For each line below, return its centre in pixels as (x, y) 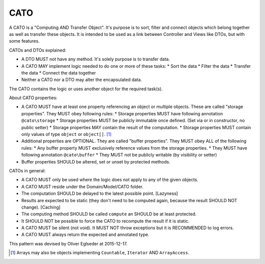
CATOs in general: (27, 171)
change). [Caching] (41, 207)
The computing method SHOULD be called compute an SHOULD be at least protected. (109, 214)
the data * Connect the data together (59, 73)
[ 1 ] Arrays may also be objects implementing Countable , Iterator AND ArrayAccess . (100, 253)
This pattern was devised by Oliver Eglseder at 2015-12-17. (68, 243)
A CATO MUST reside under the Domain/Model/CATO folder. (82, 186)
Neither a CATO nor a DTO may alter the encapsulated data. (82, 80)
